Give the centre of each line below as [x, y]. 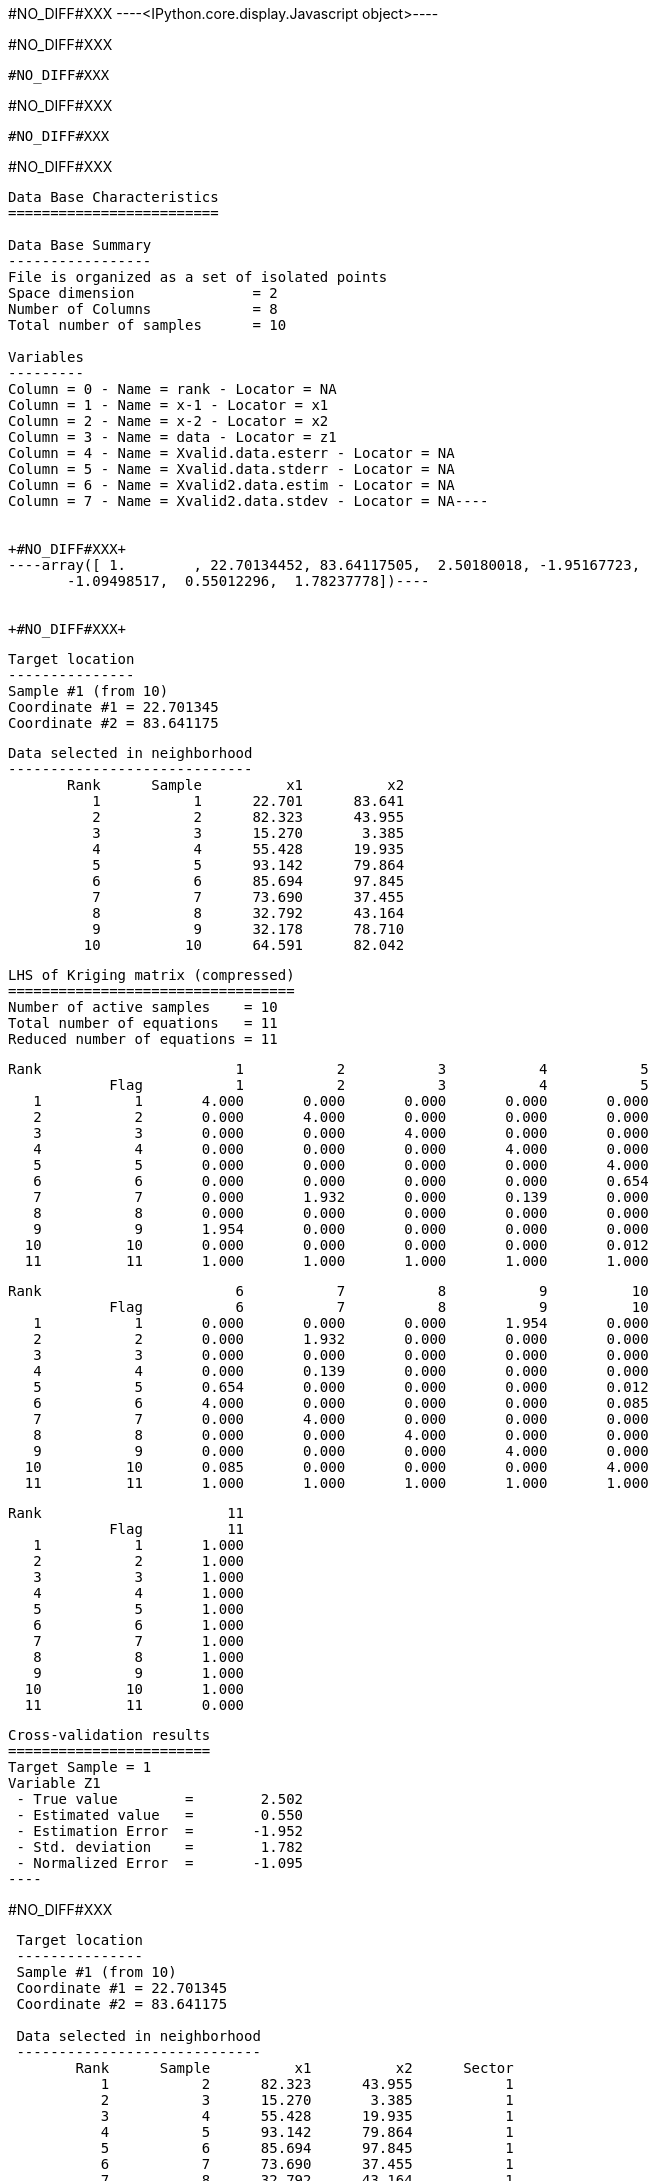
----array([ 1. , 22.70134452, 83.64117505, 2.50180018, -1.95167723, [324, 565]
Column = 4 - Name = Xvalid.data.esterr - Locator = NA [231, 453]
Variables [46, 357]
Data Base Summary [80, 245]
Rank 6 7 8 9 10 [328, 1291]
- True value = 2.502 [160, 1799]
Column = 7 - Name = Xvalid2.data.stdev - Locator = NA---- [248, 501]
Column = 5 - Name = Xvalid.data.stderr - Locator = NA [231, 469]
